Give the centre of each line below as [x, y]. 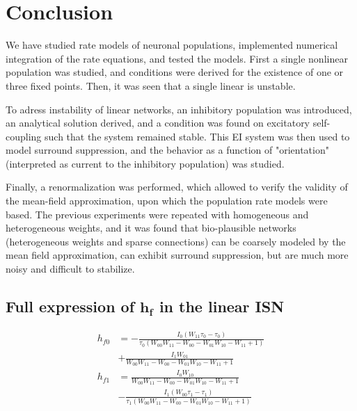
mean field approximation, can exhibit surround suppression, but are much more [177, 255]
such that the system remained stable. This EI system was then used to [197, 136]
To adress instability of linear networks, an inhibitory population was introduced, [179, 109]
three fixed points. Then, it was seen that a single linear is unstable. [151, 85]
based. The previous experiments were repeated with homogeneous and [157, 214]
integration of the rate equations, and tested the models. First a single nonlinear [177, 58]
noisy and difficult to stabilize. [70, 269]
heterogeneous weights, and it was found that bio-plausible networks [151, 228]
